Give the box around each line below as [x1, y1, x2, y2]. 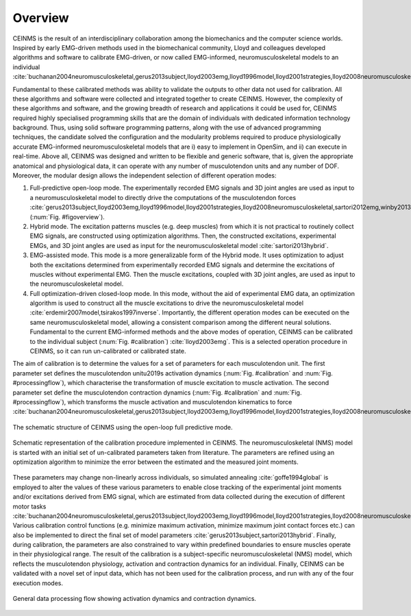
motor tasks [12, 502, 47, 510]
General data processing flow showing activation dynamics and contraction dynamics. [12, 595, 257, 603]
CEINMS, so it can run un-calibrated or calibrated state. [29, 347, 186, 356]
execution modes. [12, 579, 64, 587]
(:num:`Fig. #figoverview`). [29, 212, 105, 221]
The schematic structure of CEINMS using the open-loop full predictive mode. [12, 423, 233, 431]
